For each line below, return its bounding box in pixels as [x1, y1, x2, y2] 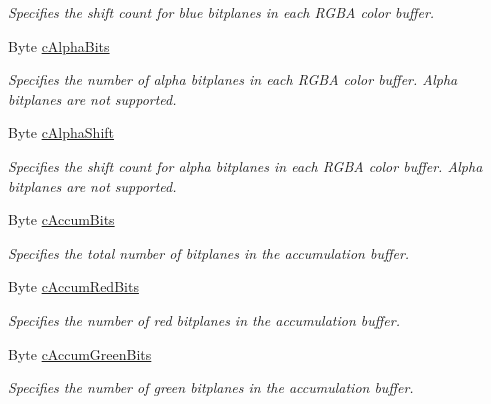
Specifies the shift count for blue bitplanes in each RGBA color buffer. [8, 2, 435, 22]
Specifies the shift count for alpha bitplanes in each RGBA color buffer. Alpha [8, 155, 483, 176]
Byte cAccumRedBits [8, 276, 139, 297]
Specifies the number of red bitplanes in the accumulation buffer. [8, 309, 401, 330]
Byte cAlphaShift [8, 122, 115, 143]
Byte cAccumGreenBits [8, 343, 152, 364]
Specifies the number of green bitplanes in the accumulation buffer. [8, 377, 414, 398]
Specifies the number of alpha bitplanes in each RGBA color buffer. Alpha [8, 69, 458, 90]
